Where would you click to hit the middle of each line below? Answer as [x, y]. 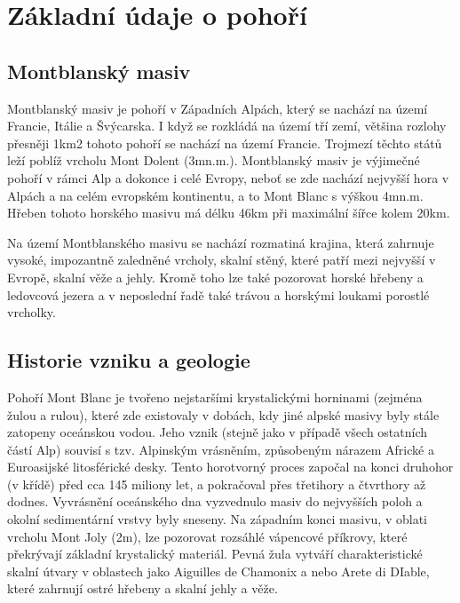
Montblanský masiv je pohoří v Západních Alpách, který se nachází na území [218, 108]
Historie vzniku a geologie [129, 360]
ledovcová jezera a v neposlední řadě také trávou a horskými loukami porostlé [218, 294]
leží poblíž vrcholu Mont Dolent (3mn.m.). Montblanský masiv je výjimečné [214, 160]
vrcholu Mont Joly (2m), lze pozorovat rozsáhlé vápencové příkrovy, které [207, 536]
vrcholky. [32, 312]
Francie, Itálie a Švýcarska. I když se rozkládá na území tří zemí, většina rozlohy [227, 126]
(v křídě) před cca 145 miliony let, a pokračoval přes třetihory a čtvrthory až [217, 484]
